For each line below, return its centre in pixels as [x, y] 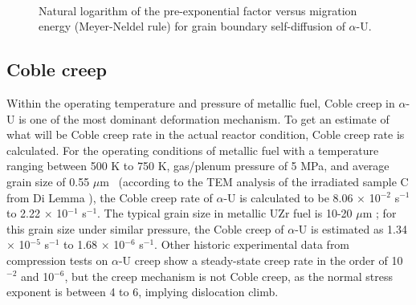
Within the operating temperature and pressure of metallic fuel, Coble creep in [201, 102]
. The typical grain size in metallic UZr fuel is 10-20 [225, 213]
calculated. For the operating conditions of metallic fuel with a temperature [193, 150]
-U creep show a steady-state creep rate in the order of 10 [261, 260]
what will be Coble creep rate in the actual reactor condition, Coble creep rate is [206, 134]
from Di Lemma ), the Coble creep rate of [110, 197]
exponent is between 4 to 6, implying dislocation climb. [143, 292]
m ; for [379, 213]
